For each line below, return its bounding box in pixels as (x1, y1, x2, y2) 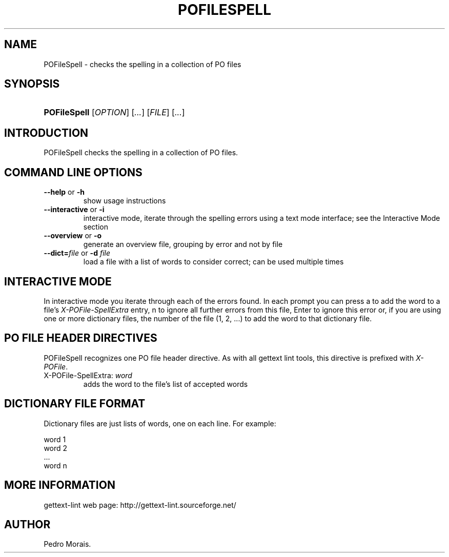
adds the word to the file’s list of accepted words (83, 379, 248, 388)
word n (44, 461, 67, 470)
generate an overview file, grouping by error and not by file (83, 240, 283, 249)
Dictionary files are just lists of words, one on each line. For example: (44, 419, 276, 428)
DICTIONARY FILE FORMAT (4, 397, 146, 410)
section (83, 222, 108, 232)
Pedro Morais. (44, 540, 91, 549)
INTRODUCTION (4, 126, 89, 139)
